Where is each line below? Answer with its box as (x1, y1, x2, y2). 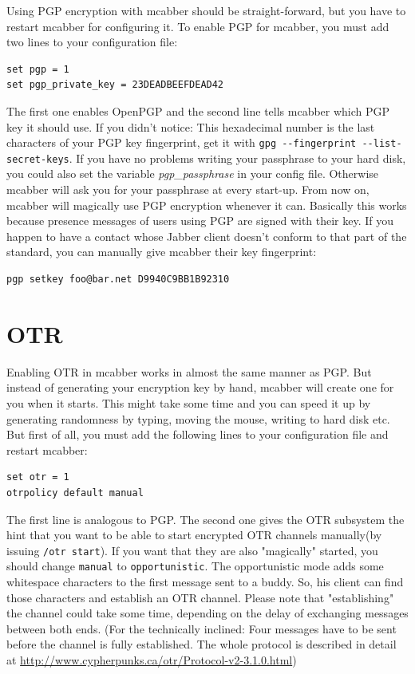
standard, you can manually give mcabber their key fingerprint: (6, 243, 317, 260)
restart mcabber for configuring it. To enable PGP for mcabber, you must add (6, 18, 389, 34)
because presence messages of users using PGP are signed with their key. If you (6, 212, 394, 229)
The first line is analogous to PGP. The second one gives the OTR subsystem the (6, 510, 405, 527)
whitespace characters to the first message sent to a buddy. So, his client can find (6, 573, 404, 589)
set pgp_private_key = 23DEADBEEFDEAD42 (6, 79, 224, 91)
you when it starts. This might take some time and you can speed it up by (6, 394, 371, 411)
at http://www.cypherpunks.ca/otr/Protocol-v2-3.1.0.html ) (6, 651, 297, 668)
